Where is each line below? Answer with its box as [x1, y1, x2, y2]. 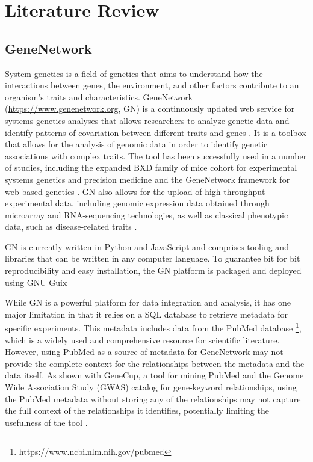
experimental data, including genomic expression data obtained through [5, 197, 270, 209]
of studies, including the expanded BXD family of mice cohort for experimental [5, 161, 297, 174]
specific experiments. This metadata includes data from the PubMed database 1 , [5, 320, 302, 334]
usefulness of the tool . [5, 416, 88, 428]
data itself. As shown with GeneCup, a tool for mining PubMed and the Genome [5, 369, 304, 381]
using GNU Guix [5, 276, 67, 288]
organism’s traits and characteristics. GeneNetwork [5, 90, 193, 103]
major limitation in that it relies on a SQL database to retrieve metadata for [5, 307, 288, 320]
